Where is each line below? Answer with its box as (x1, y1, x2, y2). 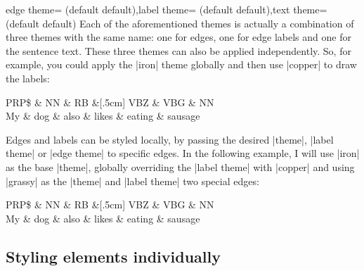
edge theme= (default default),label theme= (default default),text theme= (6, 2, 327, 16)
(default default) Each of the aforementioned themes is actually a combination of (6, 15, 354, 30)
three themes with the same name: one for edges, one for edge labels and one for (6, 30, 351, 44)
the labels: (6, 70, 50, 85)
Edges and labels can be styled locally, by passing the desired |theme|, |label (6, 132, 334, 146)
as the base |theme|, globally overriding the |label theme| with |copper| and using (6, 159, 355, 174)
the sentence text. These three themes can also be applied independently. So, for (6, 43, 351, 58)
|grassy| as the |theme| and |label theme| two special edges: (6, 173, 259, 188)
